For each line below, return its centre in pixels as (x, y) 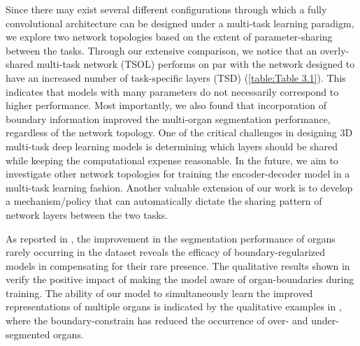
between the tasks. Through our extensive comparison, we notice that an (161, 50)
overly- (334, 50)
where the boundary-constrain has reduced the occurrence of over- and (157, 320)
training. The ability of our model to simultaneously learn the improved (159, 293)
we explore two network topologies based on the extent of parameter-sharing (169, 37)
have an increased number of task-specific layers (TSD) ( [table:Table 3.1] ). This (176, 77)
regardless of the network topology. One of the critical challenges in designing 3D (179, 132)
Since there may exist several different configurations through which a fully (166, 9)
